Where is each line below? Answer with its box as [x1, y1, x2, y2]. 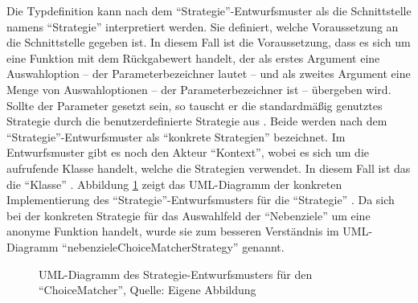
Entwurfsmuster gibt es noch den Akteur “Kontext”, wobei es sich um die [6, 144, 369, 161]
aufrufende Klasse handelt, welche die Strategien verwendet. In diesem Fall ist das [6, 159, 411, 176]
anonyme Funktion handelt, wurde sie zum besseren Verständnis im [6, 223, 339, 240]
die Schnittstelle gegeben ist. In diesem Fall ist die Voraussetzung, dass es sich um [6, 34, 411, 51]
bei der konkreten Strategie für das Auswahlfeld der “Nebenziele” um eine [6, 207, 371, 223]
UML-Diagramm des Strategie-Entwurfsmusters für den [39, 265, 313, 282]
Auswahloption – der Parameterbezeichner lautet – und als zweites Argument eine [6, 65, 411, 82]
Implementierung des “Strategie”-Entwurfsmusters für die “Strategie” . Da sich [6, 191, 395, 208]
